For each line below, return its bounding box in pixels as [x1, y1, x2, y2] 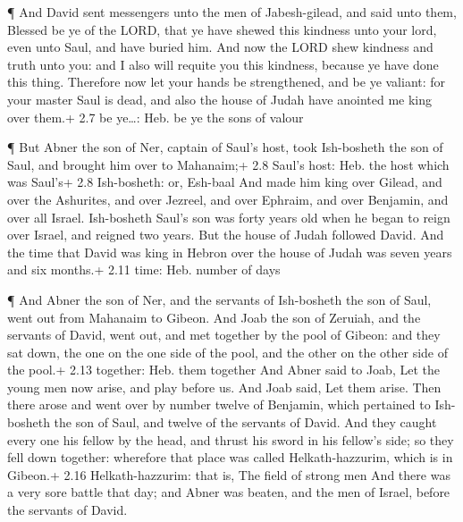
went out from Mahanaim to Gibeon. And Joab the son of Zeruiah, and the [7, 307, 421, 326]
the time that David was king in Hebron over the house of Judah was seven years [7, 242, 452, 261]
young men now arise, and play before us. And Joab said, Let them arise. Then [7, 377, 442, 396]
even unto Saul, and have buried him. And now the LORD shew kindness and [7, 38, 434, 56]
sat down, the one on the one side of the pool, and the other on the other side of [7, 342, 449, 361]
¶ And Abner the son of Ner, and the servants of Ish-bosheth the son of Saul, [7, 290, 432, 308]
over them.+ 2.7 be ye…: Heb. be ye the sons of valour [7, 107, 304, 126]
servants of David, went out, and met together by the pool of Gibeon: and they [7, 325, 441, 344]
